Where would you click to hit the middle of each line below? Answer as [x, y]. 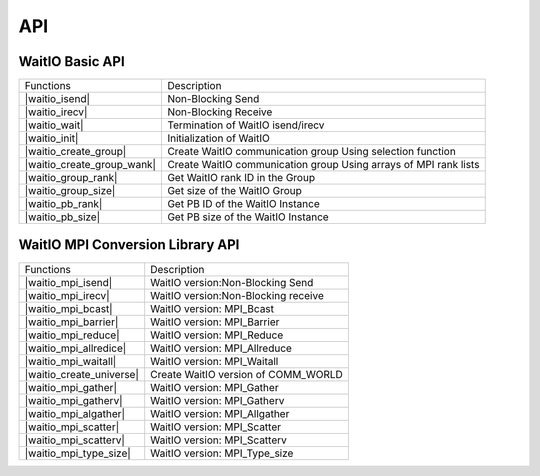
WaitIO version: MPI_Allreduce [221, 348]
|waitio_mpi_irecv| [67, 295]
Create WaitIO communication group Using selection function [311, 152]
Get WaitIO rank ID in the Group [240, 178]
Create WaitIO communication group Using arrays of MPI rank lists [323, 165]
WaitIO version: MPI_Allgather [220, 413]
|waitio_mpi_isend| [68, 282]
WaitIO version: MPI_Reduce [217, 335]
